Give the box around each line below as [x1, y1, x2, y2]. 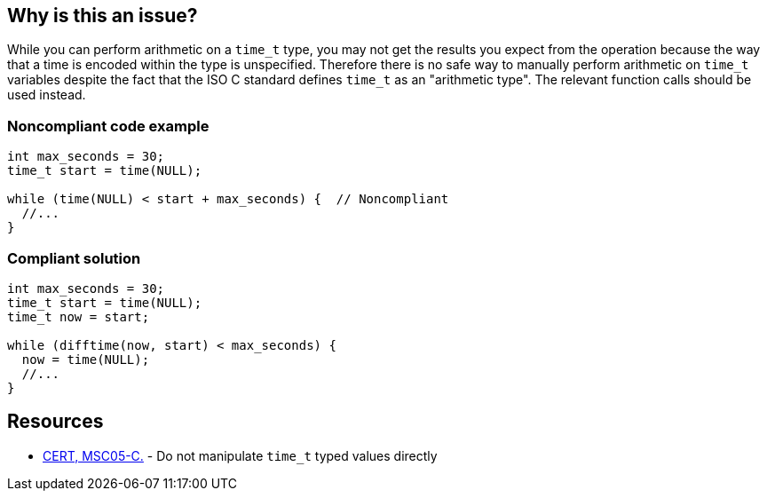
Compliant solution [7, 249, 141, 267]
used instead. [7, 87, 86, 103]
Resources [7, 410, 104, 433]
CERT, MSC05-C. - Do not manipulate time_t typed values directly [43, 447, 438, 463]
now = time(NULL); [21, 352, 150, 367]
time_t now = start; [7, 309, 150, 324]
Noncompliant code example [7, 116, 210, 135]
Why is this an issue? [7, 4, 198, 27]
